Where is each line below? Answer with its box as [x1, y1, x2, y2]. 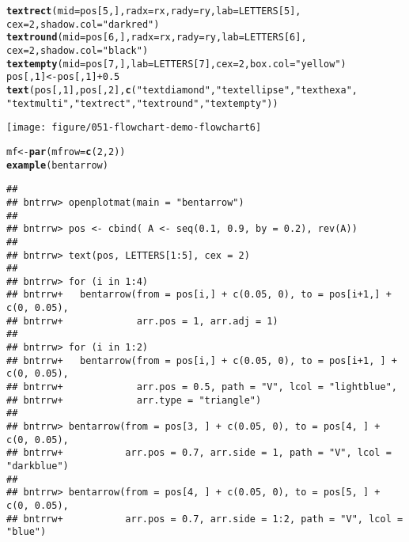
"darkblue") [6, 461, 69, 472]
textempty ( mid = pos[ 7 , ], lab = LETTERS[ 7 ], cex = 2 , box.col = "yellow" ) [6, 58, 347, 70]
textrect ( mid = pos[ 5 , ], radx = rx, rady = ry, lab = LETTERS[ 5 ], [6, 6, 301, 17]
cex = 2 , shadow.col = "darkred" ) [6, 18, 160, 30]
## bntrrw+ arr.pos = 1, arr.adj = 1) [6, 315, 278, 327]
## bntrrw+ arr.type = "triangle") [6, 394, 262, 406]
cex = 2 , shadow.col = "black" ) [6, 44, 149, 56]
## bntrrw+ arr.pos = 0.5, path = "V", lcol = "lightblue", [6, 381, 397, 393]
